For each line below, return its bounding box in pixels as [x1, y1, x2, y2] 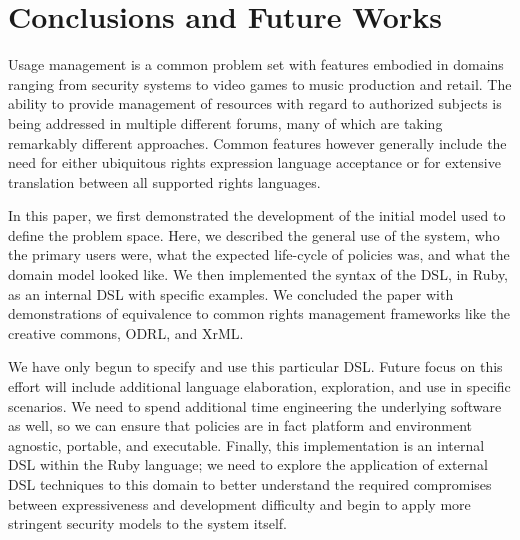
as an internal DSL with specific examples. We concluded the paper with [8, 283, 454, 304]
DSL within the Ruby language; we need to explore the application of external [8, 454, 488, 475]
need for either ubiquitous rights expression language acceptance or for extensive [8, 152, 501, 173]
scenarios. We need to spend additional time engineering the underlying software [8, 395, 502, 416]
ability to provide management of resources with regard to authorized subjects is [8, 93, 502, 114]
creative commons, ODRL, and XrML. [8, 322, 244, 343]
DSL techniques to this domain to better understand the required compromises [8, 474, 492, 494]
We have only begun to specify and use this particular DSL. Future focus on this [8, 356, 503, 377]
